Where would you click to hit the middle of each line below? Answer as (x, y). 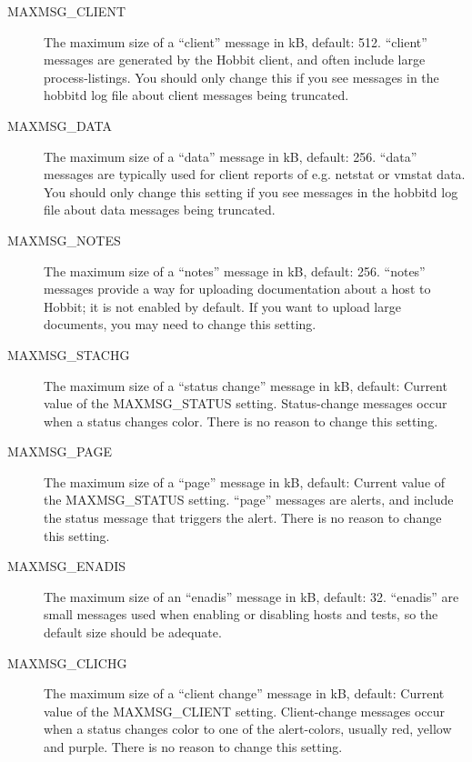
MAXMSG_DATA (60, 125)
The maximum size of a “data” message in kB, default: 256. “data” (231, 156)
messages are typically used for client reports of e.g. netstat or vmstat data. (255, 174)
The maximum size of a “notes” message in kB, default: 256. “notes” (235, 271)
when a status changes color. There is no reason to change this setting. (241, 421)
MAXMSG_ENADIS (67, 566)
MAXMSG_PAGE (60, 451)
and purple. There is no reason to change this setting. (193, 747)
